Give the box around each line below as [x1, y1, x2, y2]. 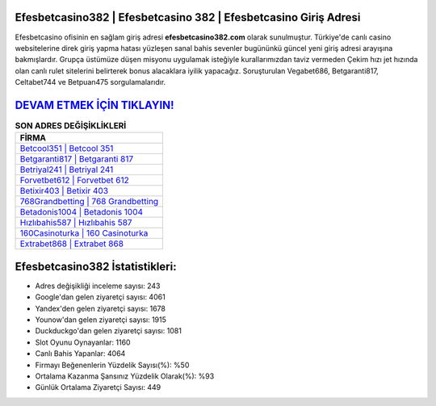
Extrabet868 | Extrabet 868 [19, 238, 124, 249]
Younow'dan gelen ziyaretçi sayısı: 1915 [35, 315, 167, 324]
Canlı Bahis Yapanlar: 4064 [35, 349, 126, 358]
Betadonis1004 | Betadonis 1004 [19, 207, 144, 218]
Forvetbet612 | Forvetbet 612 [19, 174, 129, 186]
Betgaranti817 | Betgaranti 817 [19, 153, 133, 165]
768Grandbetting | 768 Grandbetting [19, 196, 159, 207]
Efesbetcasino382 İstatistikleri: [15, 259, 177, 274]
